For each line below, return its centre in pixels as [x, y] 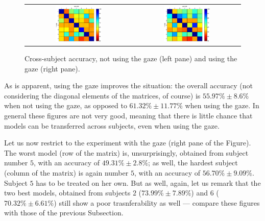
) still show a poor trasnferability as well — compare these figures [157, 202]
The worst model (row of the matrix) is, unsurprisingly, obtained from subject [126, 152]
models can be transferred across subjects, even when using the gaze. [112, 125]
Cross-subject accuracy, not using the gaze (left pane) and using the [131, 58]
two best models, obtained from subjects [67, 193]
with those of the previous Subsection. [64, 213]
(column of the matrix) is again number [66, 172]
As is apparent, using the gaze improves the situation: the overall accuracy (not [129, 85]
